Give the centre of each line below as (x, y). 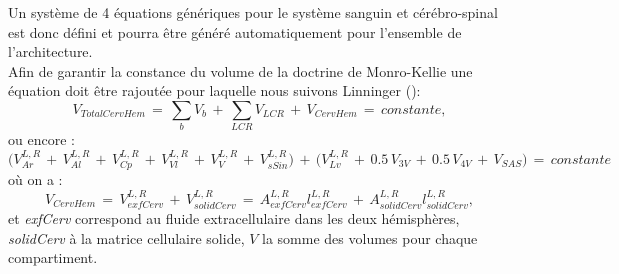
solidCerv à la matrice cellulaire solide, (126, 237)
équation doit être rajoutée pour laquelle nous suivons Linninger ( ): (214, 90)
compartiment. (53, 257)
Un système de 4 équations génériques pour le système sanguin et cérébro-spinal (253, 12)
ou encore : (41, 139)
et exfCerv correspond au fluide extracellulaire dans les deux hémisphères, (234, 217)
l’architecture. (50, 51)
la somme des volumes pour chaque (370, 237)
